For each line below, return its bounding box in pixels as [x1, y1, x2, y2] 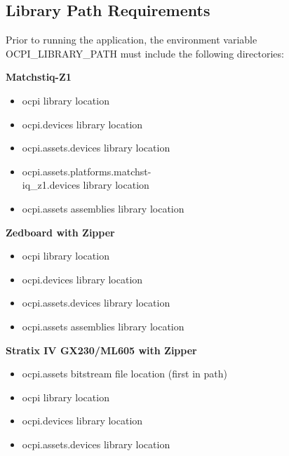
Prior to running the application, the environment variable [6, 32, 257, 47]
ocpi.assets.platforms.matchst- [22, 163, 152, 178]
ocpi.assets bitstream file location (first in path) [22, 366, 227, 381]
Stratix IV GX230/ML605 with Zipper [6, 342, 197, 357]
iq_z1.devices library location [22, 177, 149, 192]
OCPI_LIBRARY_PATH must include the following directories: [6, 46, 284, 60]
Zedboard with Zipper [6, 224, 115, 239]
